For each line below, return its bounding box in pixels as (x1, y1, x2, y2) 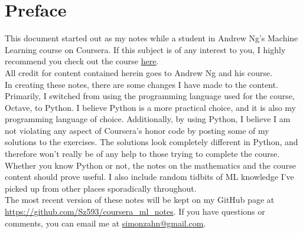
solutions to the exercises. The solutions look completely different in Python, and (5, 136, 298, 148)
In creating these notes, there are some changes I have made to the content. (5, 78, 279, 90)
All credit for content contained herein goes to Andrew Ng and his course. (5, 66, 273, 78)
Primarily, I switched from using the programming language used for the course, (5, 90, 295, 102)
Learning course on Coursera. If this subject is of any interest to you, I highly (5, 43, 286, 55)
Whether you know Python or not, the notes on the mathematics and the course (5, 159, 296, 171)
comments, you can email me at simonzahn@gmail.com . (5, 216, 206, 229)
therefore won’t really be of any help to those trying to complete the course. (5, 147, 280, 160)
